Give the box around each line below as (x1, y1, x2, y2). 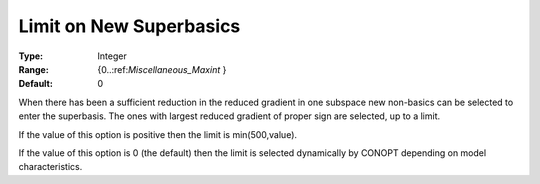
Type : (18, 50, 44, 62)
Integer (97, 50, 127, 62)
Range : (18, 63, 49, 75)
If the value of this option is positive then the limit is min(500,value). (18, 128, 298, 140)
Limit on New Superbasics (18, 15, 241, 37)
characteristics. (18, 161, 83, 173)
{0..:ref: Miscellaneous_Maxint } (97, 63, 227, 75)
